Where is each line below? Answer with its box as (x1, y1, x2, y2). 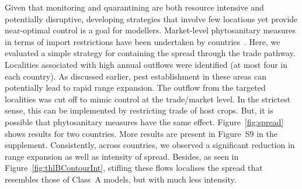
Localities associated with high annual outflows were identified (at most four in (5, 58, 288, 70)
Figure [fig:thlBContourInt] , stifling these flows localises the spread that (5, 161, 263, 174)
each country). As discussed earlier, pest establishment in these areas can (5, 70, 267, 82)
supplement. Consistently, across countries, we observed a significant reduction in (5, 139, 295, 151)
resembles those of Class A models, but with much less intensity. (5, 173, 237, 185)
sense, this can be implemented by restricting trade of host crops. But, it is (5, 104, 273, 116)
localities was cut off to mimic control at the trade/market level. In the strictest (5, 92, 291, 105)
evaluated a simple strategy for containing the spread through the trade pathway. (5, 47, 296, 59)
